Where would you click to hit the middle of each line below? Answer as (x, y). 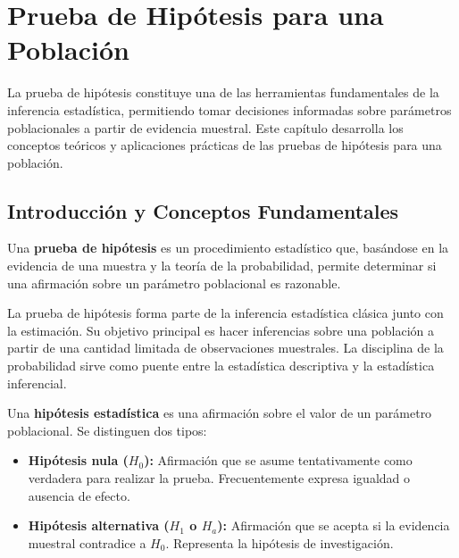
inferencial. (37, 383)
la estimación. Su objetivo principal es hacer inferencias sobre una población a (221, 330)
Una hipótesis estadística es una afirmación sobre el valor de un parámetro (220, 413)
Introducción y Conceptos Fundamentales (203, 210)
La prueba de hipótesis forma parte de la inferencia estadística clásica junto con (225, 313)
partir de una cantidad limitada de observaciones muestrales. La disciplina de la (225, 348)
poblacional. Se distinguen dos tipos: (107, 430)
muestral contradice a (87, 542)
